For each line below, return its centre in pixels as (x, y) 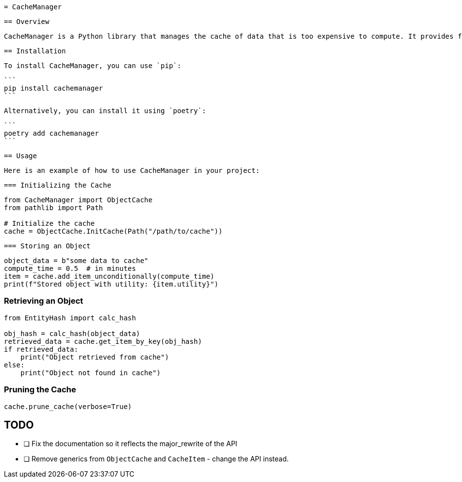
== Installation (35, 51)
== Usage (21, 156)
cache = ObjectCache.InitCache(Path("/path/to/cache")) (113, 231)
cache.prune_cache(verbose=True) (68, 406)
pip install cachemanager (54, 88)
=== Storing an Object (47, 246)
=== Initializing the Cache (58, 185)
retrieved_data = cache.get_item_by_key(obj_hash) (103, 341)
